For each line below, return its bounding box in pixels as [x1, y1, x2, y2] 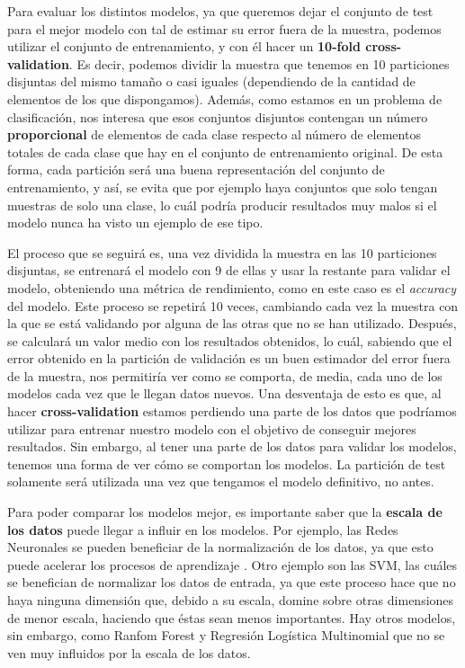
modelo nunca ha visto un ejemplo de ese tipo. [7, 213, 264, 232]
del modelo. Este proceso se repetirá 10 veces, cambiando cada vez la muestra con [7, 296, 459, 315]
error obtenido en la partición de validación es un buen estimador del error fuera [7, 349, 451, 368]
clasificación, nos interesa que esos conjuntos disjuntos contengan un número [7, 107, 428, 126]
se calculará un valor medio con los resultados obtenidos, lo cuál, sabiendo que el [7, 331, 452, 350]
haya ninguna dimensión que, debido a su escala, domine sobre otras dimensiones [7, 591, 454, 609]
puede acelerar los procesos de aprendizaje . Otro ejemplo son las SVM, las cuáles [7, 555, 458, 574]
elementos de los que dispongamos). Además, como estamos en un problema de [7, 89, 443, 108]
